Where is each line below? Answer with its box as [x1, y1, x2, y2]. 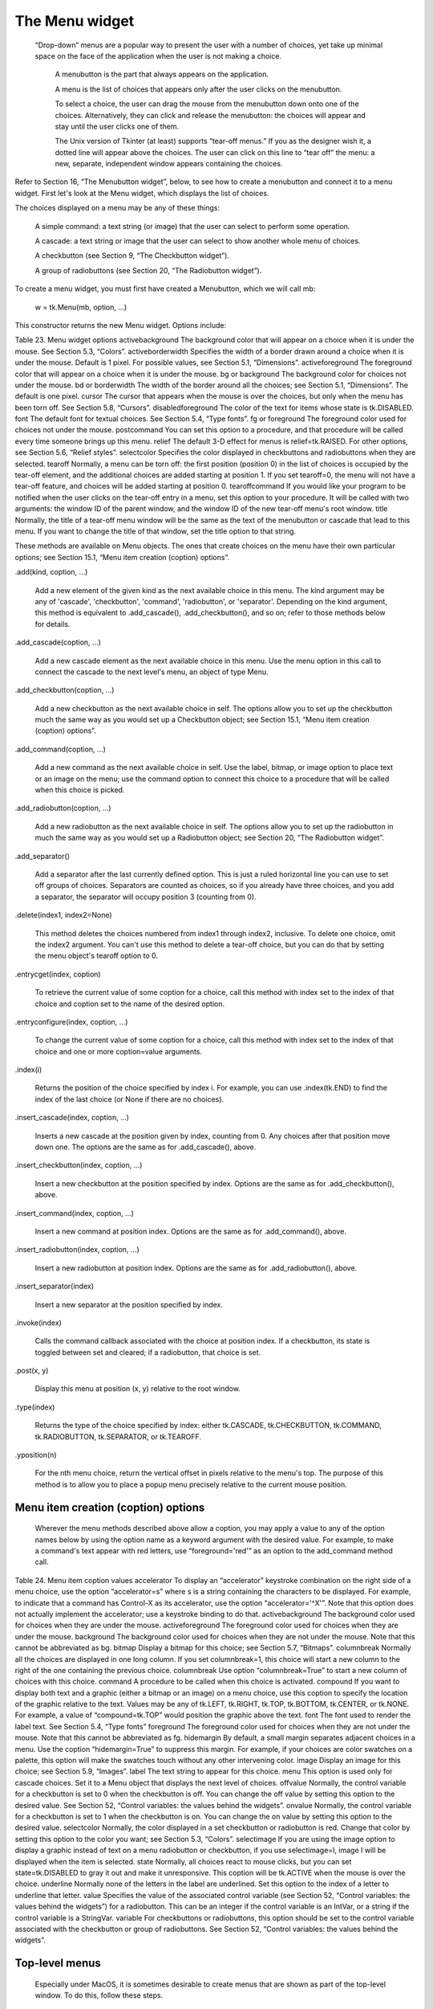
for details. [34, 619, 71, 628]
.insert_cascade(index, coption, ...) [14, 1113, 130, 1123]
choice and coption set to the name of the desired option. [34, 999, 225, 1009]
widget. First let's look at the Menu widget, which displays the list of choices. [14, 188, 269, 198]
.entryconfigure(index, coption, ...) [14, 1017, 128, 1026]
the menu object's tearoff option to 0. [34, 951, 159, 960]
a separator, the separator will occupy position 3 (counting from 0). [34, 892, 257, 902]
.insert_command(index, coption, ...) [14, 1208, 134, 1217]
